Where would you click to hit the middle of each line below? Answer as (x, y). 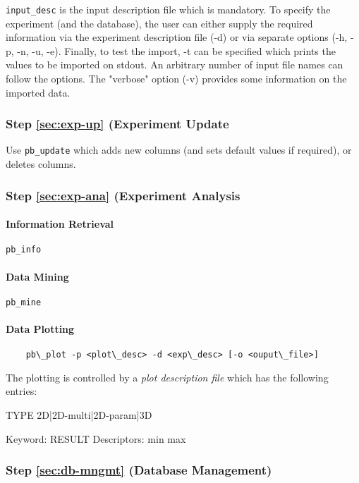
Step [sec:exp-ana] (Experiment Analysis (123, 195)
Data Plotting (40, 329)
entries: (22, 391)
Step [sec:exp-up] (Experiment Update (117, 124)
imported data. (38, 92)
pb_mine (24, 302)
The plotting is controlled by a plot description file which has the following (167, 377)
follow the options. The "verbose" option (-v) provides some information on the (176, 79)
